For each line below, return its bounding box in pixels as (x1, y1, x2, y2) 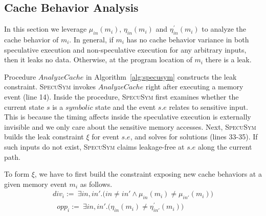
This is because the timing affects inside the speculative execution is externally (4, 111, 251, 122)
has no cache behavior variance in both (126, 34, 249, 44)
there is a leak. (205, 54, 252, 65)
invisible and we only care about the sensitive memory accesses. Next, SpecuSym (4, 121, 256, 132)
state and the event (95, 101, 156, 112)
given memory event (4, 178, 67, 189)
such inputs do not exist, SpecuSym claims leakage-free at (4, 141, 185, 152)
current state (4, 101, 45, 112)
